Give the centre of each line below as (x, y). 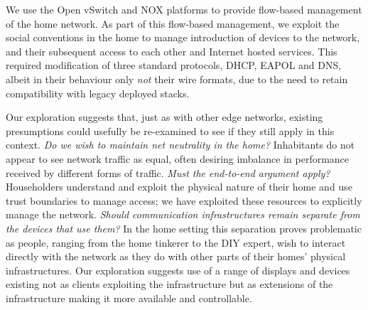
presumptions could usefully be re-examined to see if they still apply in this (170, 130)
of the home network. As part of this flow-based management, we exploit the (173, 23)
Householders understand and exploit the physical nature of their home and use (179, 187)
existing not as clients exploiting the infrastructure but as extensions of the (169, 284)
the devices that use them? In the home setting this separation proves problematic (184, 228)
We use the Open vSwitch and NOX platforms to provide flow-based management (184, 9)
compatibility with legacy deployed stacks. (98, 93)
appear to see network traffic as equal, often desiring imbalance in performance (178, 158)
